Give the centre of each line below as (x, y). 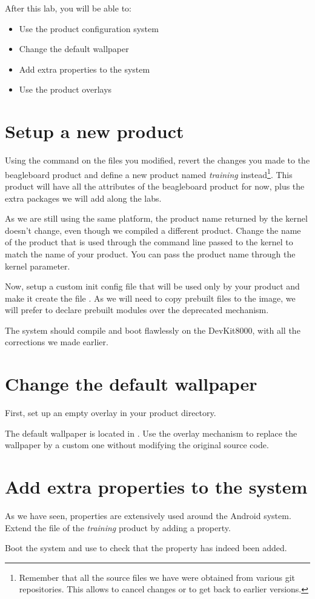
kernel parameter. (38, 266)
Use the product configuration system (89, 28)
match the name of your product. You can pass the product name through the (150, 253)
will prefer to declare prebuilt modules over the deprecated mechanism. (137, 310)
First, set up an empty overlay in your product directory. (111, 413)
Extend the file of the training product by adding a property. (118, 527)
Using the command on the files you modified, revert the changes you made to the (157, 160)
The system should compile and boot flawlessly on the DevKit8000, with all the (153, 330)
